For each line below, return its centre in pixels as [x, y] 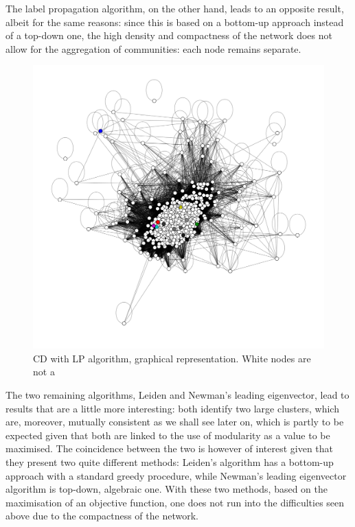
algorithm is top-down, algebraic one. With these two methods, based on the [167, 489]
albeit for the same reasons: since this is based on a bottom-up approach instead [175, 22]
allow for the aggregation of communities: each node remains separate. [153, 48]
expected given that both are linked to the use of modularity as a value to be [168, 435]
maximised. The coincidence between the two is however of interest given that [170, 448]
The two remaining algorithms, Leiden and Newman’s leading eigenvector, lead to [177, 394]
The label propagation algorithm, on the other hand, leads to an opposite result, [175, 8]
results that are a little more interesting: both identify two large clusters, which [172, 408]
